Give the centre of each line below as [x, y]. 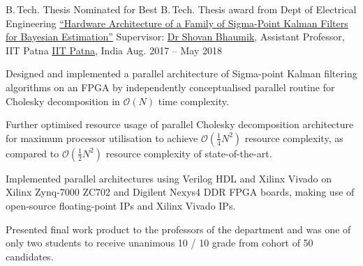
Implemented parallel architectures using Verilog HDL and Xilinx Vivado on [169, 178]
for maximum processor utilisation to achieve [102, 138]
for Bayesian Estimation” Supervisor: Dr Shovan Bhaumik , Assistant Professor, [175, 37]
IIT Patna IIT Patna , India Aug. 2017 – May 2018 [114, 50]
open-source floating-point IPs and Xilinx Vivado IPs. [121, 205]
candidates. [30, 256]
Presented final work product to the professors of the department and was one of [178, 229]
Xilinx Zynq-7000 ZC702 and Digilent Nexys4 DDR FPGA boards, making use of [180, 192]
